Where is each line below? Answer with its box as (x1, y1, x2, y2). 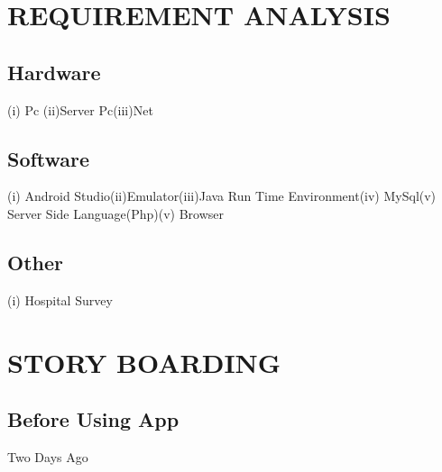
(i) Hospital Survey (7, 290, 113, 309)
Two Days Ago (7, 447, 88, 466)
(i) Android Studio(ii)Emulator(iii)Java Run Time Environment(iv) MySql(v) (7, 186, 437, 205)
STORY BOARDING (7, 343, 281, 380)
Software (7, 144, 90, 172)
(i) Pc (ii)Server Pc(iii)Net (7, 100, 153, 119)
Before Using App (7, 405, 180, 433)
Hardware (7, 58, 101, 86)
